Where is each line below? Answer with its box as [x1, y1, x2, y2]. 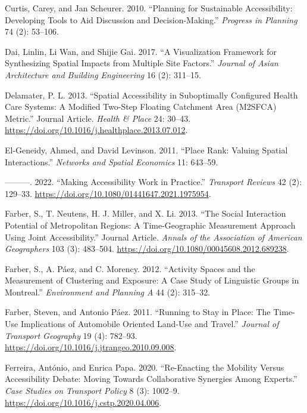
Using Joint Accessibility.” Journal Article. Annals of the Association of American [5, 230, 302, 243]
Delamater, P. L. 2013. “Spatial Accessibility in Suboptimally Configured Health [5, 88, 298, 101]
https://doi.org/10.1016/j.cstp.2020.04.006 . [5, 396, 162, 408]
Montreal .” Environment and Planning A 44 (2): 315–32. [5, 285, 211, 298]
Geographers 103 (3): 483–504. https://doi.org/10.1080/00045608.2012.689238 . [5, 242, 289, 255]
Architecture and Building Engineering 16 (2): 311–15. [5, 68, 201, 81]
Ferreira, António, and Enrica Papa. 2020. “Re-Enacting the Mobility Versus [5, 360, 284, 373]
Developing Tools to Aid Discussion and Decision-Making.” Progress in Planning [5, 13, 297, 26]
